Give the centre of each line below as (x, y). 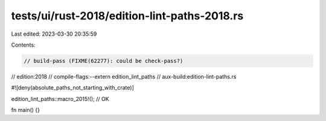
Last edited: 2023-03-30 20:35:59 (54, 34)
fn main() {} (26, 110)
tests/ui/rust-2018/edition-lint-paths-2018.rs (127, 16)
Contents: (23, 45)
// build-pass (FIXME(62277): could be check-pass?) (104, 61)
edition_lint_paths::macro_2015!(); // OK (60, 99)
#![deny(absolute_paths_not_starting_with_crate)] (72, 88)
